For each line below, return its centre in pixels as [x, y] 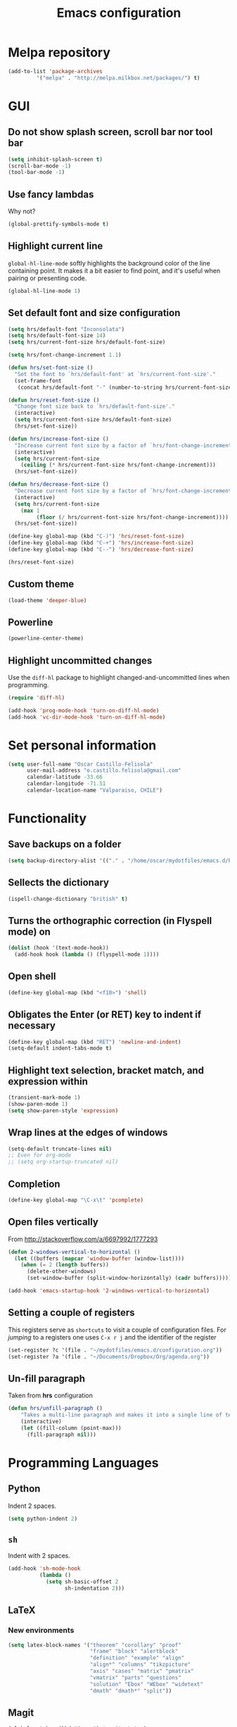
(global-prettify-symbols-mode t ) [59, 224]
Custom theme [41, 584]
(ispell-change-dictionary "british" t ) [68, 899]
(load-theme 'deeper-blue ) [47, 600]
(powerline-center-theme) [46, 639]
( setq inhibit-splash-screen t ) [55, 159]
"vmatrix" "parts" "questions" [135, 1678]
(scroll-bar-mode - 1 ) [40, 166]
